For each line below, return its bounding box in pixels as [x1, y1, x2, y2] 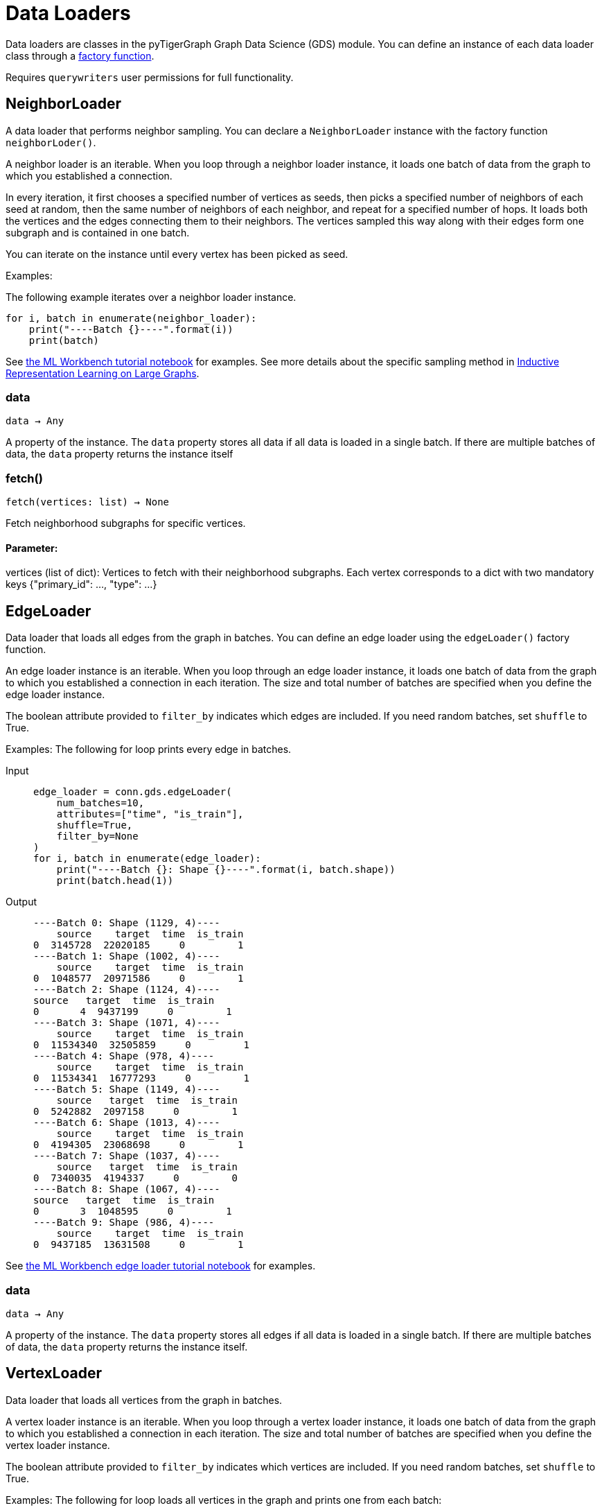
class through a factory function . [6, 49, 154, 62]
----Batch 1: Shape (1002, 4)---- [33, 951, 220, 962]
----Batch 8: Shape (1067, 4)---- [33, 1183, 220, 1195]
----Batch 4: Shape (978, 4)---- [33, 1050, 215, 1062]
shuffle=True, [56, 819, 133, 831]
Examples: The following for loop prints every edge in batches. [6, 743, 292, 756]
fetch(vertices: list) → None [6, 496, 170, 508]
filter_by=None [56, 831, 139, 842]
